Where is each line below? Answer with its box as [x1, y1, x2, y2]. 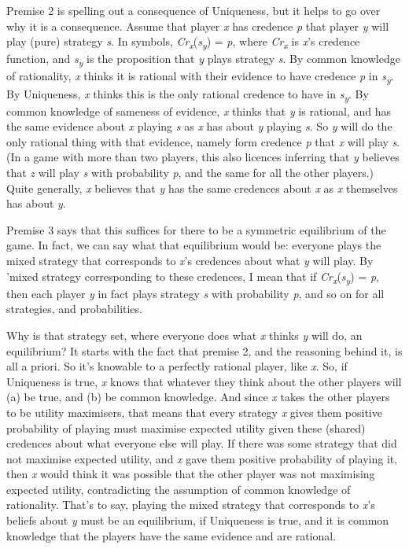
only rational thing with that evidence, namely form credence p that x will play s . [6, 133, 400, 149]
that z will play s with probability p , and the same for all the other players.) [6, 164, 374, 181]
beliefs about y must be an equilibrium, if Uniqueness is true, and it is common [6, 512, 389, 529]
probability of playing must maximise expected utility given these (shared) [6, 419, 366, 436]
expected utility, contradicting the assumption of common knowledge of [6, 481, 351, 497]
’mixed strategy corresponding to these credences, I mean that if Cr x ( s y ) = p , [6, 267, 379, 286]
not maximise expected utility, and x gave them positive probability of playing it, [6, 450, 398, 466]
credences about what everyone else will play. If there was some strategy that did [6, 435, 397, 451]
